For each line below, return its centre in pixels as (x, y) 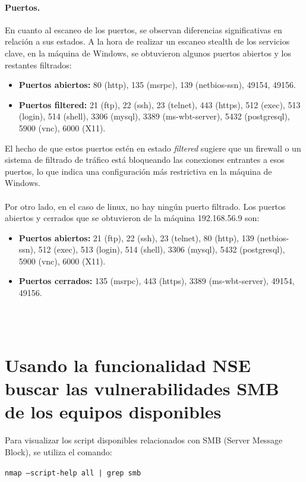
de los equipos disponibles (113, 412)
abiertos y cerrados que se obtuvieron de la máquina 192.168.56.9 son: (132, 218)
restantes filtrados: (38, 64)
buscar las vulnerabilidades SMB (142, 388)
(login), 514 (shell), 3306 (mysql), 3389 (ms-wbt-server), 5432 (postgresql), (154, 116)
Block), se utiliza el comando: (59, 451)
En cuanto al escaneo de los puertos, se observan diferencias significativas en (143, 29)
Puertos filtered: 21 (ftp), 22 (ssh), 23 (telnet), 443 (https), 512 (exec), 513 (160, 104)
